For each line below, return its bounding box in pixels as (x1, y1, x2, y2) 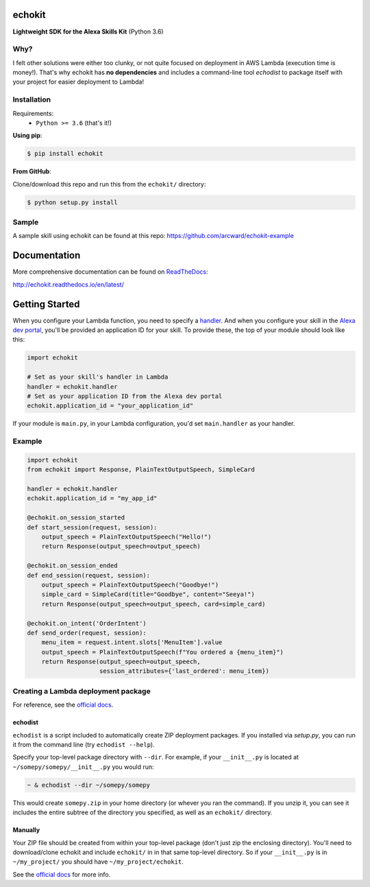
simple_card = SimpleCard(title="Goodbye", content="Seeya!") (41, 591, 255, 598)
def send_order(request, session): (27, 628, 147, 637)
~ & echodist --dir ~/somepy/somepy (27, 781, 151, 789)
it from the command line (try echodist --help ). (12, 741, 155, 748)
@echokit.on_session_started (27, 514, 125, 521)
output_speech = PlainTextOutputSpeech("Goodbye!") (41, 580, 219, 589)
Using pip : (12, 131, 42, 140)
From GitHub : (12, 167, 51, 176)
